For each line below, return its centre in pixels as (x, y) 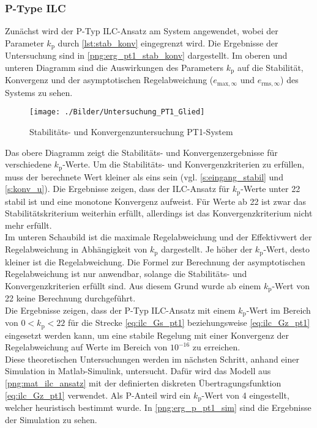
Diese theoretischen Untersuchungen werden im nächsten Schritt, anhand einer (152, 359)
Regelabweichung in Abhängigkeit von (76, 249)
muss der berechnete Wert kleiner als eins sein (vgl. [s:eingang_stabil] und (144, 176)
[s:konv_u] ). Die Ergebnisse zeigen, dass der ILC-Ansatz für (117, 189)
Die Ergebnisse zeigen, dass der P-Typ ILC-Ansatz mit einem (120, 310)
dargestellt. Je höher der (207, 249)
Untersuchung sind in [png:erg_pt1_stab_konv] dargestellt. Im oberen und (146, 55)
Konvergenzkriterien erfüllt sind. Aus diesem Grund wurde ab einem (133, 285)
